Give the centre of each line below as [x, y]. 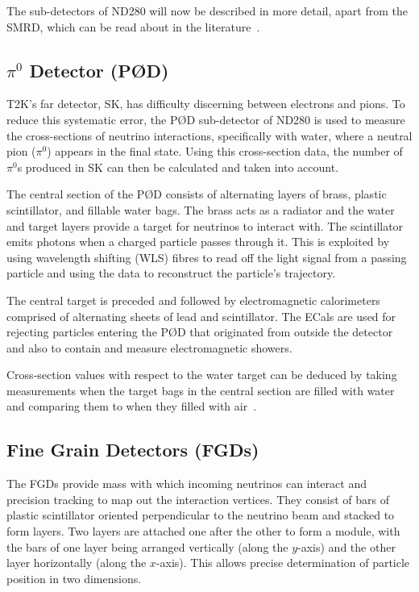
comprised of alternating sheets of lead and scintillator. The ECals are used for [201, 316]
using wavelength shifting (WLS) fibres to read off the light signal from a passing [207, 257]
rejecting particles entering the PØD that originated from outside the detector [200, 332]
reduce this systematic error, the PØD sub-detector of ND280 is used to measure [206, 119]
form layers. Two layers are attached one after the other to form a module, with [203, 531]
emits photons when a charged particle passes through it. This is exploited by [198, 242]
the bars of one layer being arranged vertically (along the [147, 546]
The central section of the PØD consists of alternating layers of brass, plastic [197, 194]
